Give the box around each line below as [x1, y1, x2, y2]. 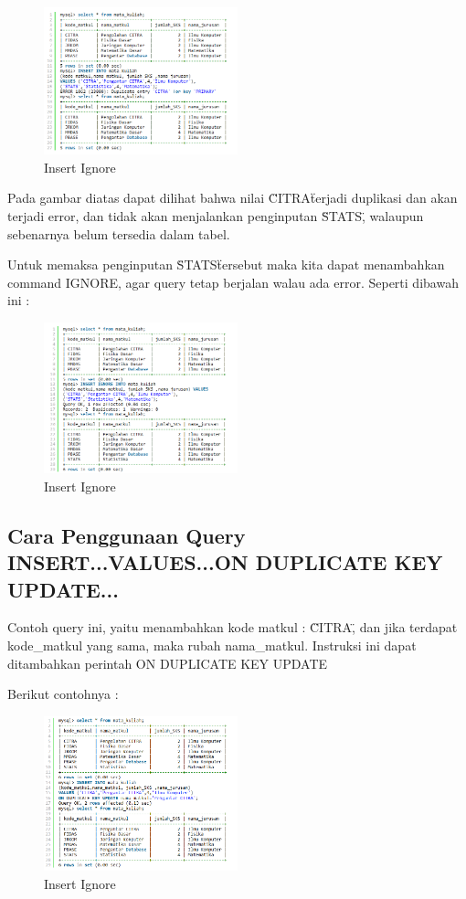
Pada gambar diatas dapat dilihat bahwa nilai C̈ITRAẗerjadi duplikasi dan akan [7, 188, 458, 207]
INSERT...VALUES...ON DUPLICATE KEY [7, 548, 443, 576]
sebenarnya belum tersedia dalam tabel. [7, 224, 230, 243]
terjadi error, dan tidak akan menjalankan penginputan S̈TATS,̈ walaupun [7, 206, 424, 226]
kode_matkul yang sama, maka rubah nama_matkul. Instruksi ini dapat [7, 636, 417, 655]
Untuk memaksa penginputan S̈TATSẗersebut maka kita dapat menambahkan [7, 255, 445, 274]
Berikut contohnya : [7, 684, 119, 703]
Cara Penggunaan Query [7, 521, 246, 549]
